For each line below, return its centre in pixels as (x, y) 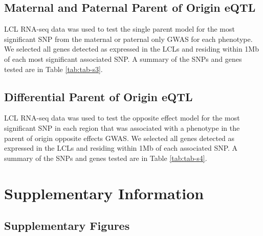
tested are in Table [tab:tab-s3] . (53, 69)
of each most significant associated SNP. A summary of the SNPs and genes (123, 58)
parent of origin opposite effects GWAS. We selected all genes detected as (119, 138)
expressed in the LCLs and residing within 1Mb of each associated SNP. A (121, 148)
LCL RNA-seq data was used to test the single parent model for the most (119, 29)
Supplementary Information (104, 193)
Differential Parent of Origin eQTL (98, 96)
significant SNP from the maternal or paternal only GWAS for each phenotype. (128, 39)
